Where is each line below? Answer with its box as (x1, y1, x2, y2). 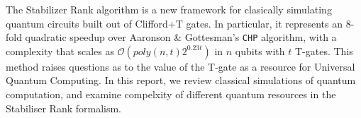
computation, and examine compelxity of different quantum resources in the (6, 87, 336, 102)
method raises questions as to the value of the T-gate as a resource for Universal (6, 59, 355, 73)
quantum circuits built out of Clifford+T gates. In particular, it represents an (6, 16, 343, 30)
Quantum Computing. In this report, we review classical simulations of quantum (6, 73, 356, 88)
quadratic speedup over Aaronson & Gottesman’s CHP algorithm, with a (25, 30, 337, 45)
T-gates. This (294, 43, 353, 58)
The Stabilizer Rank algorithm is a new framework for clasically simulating (6, 2, 332, 16)
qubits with (235, 43, 285, 58)
